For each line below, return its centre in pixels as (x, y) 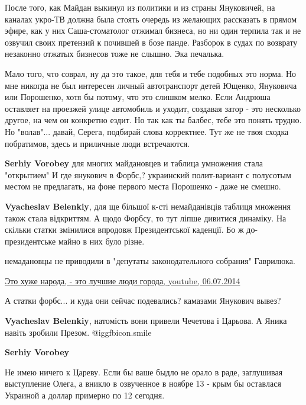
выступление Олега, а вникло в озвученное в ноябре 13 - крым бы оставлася (143, 383)
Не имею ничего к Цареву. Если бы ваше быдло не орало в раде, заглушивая (144, 372)
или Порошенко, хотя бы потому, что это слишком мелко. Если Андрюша (138, 97)
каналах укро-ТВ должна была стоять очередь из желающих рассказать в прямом (151, 19)
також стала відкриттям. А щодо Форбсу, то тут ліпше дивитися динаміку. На (146, 218)
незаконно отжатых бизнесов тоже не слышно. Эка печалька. (115, 54)
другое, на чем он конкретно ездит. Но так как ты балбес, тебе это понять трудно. (153, 120)
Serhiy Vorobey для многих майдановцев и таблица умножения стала (134, 163)
